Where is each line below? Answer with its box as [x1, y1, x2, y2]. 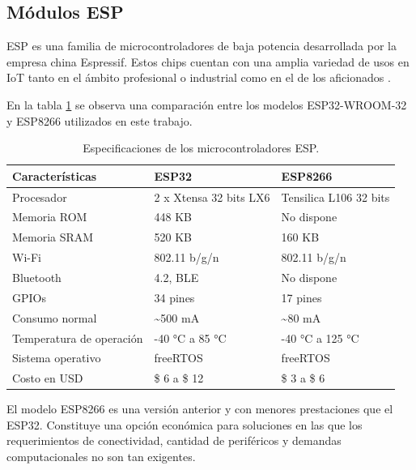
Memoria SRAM [12, 229, 94, 246]
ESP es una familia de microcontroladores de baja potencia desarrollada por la [6, 37, 397, 54]
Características [12, 167, 97, 184]
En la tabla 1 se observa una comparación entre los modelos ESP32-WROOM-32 [6, 96, 407, 113]
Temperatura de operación [12, 329, 143, 346]
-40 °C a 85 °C [154, 329, 227, 346]
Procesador [12, 188, 67, 205]
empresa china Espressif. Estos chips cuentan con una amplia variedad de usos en [6, 53, 410, 70]
